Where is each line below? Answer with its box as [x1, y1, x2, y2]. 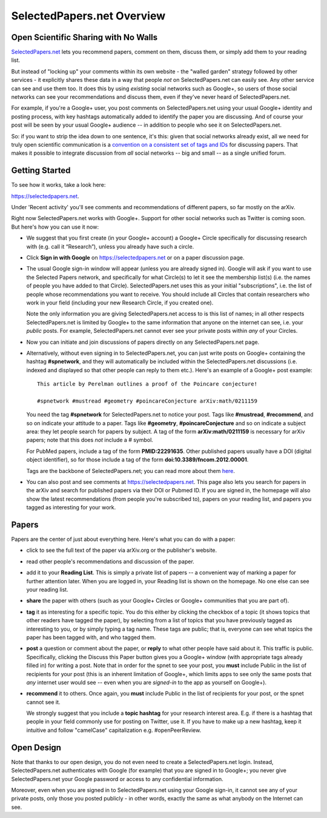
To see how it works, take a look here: [11, 181, 106, 189]
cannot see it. [26, 698, 61, 706]
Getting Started [11, 166, 71, 176]
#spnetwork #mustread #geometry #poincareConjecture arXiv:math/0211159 [37, 397, 257, 404]
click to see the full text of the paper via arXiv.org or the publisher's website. [26, 546, 217, 554]
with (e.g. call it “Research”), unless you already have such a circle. [26, 243, 194, 250]
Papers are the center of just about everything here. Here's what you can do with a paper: [11, 535, 236, 543]
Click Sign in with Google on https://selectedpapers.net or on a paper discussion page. [26, 254, 245, 261]
